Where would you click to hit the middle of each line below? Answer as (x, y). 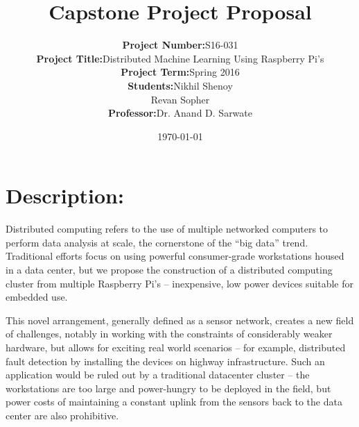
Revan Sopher (180, 99)
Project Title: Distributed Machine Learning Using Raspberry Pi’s (180, 58)
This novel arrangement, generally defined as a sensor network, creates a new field (180, 320)
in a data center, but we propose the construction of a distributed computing (169, 269)
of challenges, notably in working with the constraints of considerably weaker (169, 334)
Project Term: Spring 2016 (180, 72)
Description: (65, 195)
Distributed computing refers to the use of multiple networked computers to (167, 229)
